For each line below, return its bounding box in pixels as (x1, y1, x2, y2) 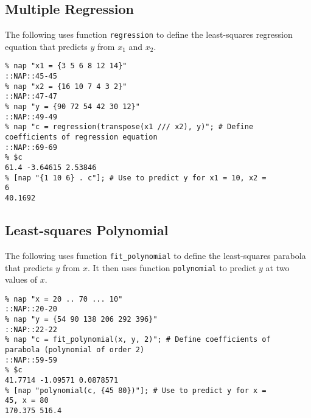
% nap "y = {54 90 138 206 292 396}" (5, 315, 158, 324)
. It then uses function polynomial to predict (88, 261, 256, 274)
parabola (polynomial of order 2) (5, 345, 145, 355)
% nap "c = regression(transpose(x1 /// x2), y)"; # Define (5, 122, 254, 132)
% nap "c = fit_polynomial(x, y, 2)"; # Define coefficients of (5, 335, 271, 344)
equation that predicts (5, 40, 88, 52)
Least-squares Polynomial (5, 221, 169, 239)
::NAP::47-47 (5, 92, 57, 101)
